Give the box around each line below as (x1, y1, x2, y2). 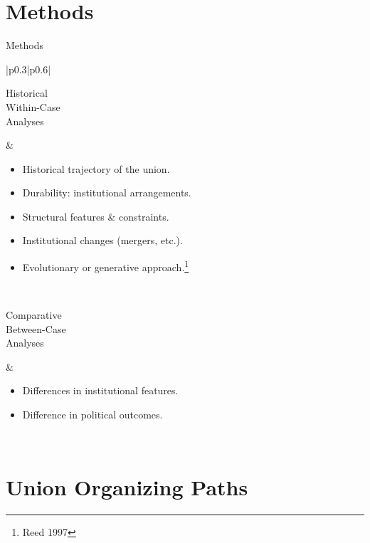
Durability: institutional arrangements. (22, 185, 191, 200)
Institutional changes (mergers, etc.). (22, 233, 183, 248)
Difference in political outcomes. (22, 406, 163, 421)
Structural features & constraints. (22, 209, 169, 223)
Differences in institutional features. (22, 383, 179, 398)
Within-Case (6, 99, 60, 114)
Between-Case (6, 321, 66, 336)
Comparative (6, 307, 62, 322)
